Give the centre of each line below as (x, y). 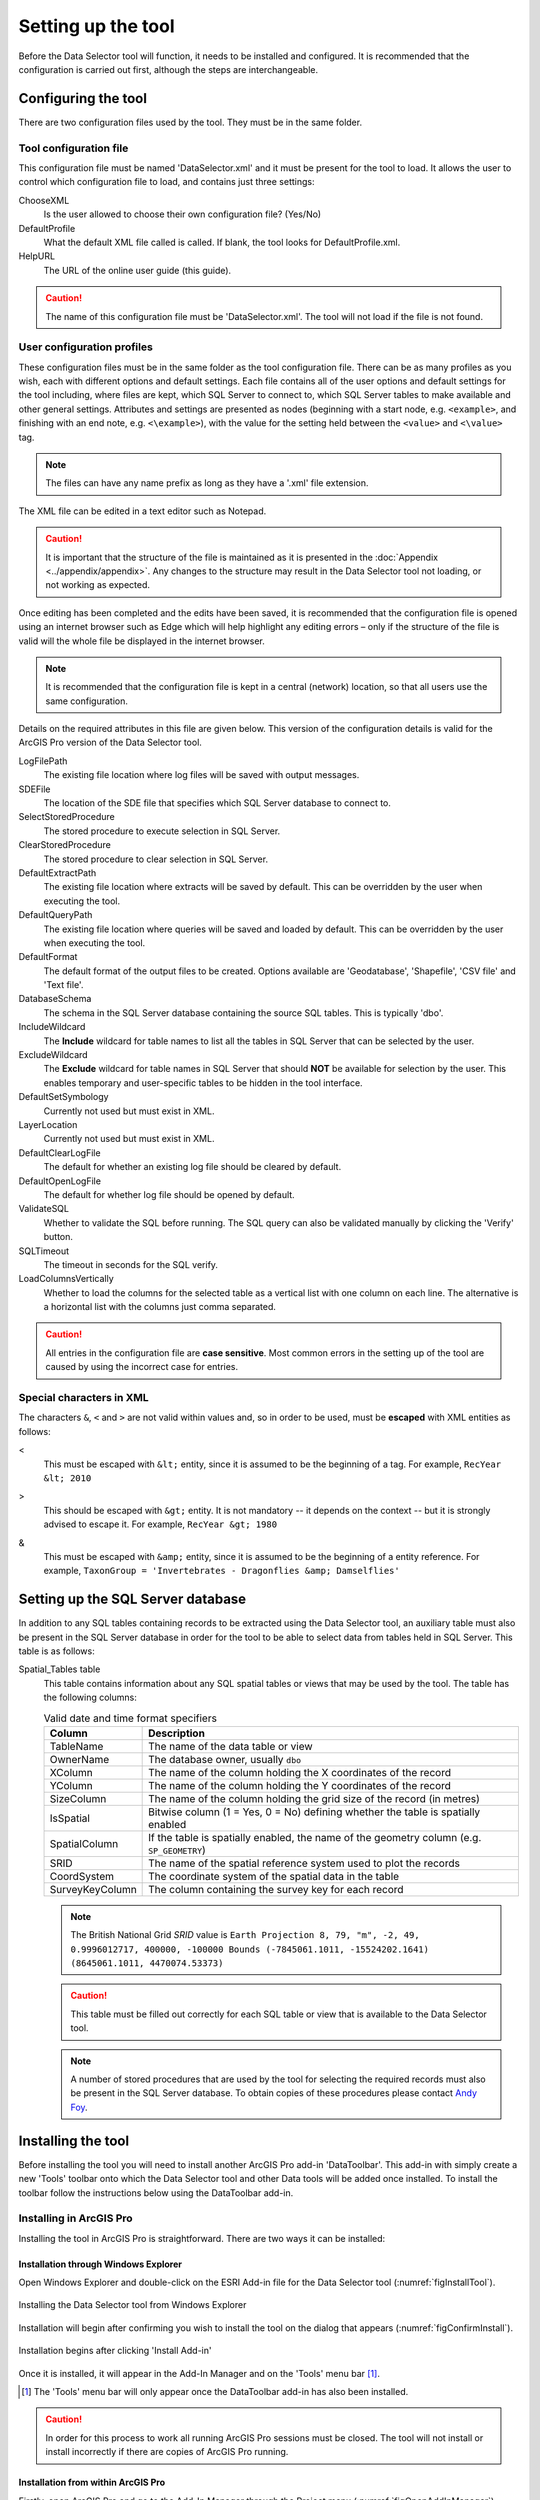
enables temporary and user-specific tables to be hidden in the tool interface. (203, 1082)
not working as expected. (97, 585)
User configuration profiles (86, 347)
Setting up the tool (96, 26)
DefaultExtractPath (57, 872)
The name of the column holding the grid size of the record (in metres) (314, 1798)
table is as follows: (56, 1651)
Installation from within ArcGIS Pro (92, 2482)
